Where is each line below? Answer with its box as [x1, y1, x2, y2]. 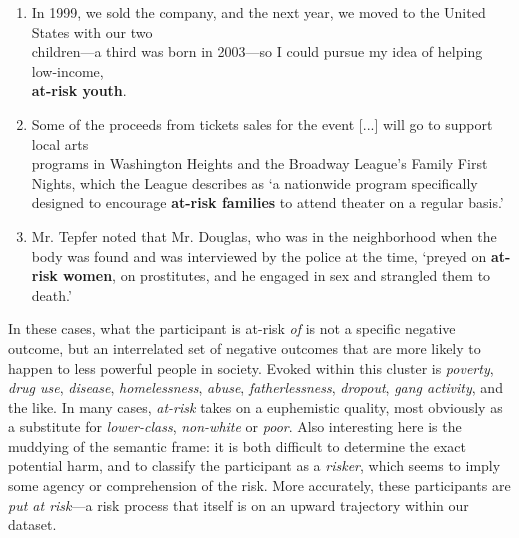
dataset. [8, 514, 57, 535]
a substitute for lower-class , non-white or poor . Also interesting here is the [8, 416, 462, 437]
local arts [31, 133, 89, 154]
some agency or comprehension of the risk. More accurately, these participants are [8, 475, 511, 496]
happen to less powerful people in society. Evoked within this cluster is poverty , [8, 357, 494, 378]
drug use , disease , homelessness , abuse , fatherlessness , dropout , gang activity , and [8, 377, 503, 398]
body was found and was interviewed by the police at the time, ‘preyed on [31, 245, 487, 266]
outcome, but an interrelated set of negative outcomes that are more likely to [8, 337, 481, 358]
